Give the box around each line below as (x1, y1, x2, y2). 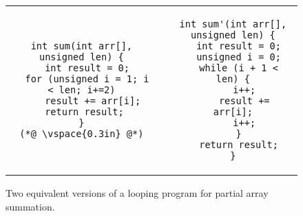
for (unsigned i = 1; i (25, 73, 149, 84)
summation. (6, 199, 55, 213)
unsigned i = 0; (196, 51, 281, 62)
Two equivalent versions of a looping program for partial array (6, 186, 269, 200)
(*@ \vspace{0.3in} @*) (19, 128, 144, 139)
